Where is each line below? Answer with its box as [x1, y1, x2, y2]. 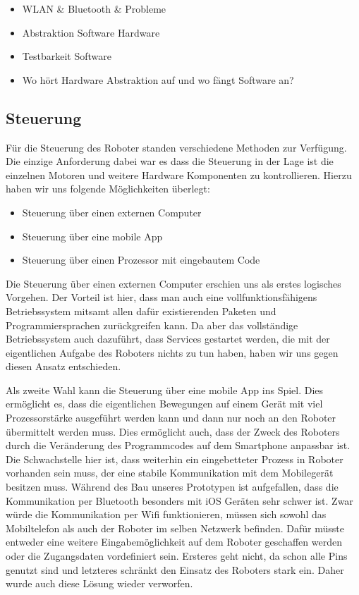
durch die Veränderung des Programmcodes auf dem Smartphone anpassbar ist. [6, 438, 351, 453]
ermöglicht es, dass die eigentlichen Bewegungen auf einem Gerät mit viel [6, 396, 323, 411]
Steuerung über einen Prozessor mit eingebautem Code [22, 252, 260, 267]
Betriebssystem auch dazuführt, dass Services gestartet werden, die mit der [6, 331, 330, 346]
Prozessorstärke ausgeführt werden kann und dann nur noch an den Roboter [6, 410, 336, 425]
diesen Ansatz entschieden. [6, 359, 121, 374]
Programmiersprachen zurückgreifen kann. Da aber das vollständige [6, 317, 298, 332]
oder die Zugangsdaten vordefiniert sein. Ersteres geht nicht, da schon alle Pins [6, 548, 348, 563]
